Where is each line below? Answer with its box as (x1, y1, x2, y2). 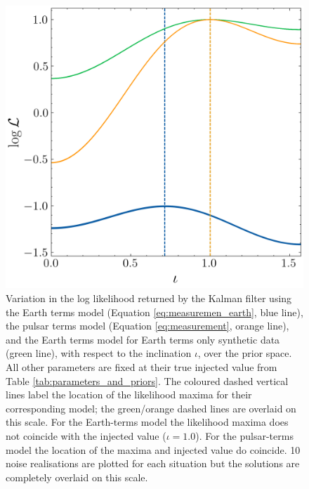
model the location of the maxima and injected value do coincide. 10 (6, 442, 301, 457)
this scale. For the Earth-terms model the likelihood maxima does (6, 415, 289, 429)
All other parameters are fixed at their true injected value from (6, 360, 277, 374)
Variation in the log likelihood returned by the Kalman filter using (6, 291, 292, 306)
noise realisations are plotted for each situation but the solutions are (6, 456, 300, 471)
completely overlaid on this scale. (6, 469, 148, 484)
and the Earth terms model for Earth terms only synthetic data (6, 332, 280, 346)
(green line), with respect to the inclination (6, 346, 192, 360)
